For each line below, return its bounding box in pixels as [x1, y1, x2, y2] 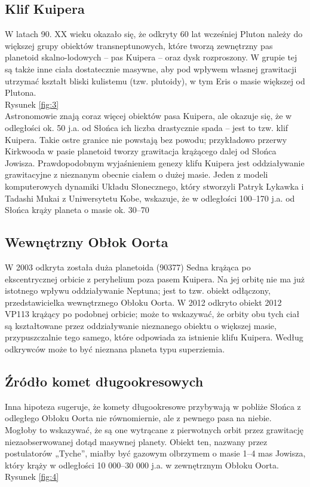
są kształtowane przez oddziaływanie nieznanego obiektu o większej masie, [5, 319, 277, 331]
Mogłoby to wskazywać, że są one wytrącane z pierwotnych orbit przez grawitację [5, 424, 304, 436]
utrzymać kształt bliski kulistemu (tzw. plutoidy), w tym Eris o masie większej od [5, 74, 305, 87]
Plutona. [5, 86, 36, 99]
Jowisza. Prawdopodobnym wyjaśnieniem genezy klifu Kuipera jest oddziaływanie [5, 156, 305, 169]
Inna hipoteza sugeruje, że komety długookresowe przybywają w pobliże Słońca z [5, 400, 301, 412]
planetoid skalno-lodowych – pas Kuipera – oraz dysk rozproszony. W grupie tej [5, 51, 297, 63]
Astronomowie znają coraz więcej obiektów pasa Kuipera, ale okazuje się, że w [5, 109, 292, 122]
